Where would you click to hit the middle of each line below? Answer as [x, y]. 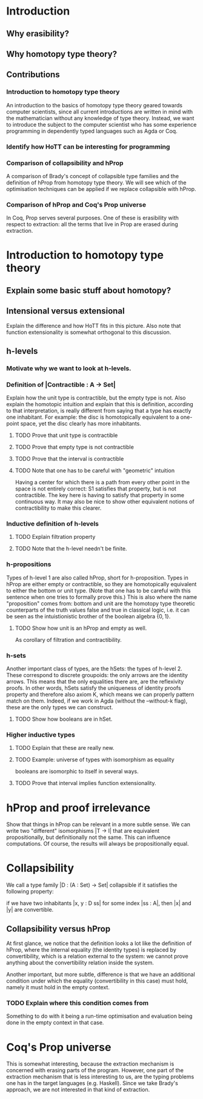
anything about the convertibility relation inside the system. [80, 963]
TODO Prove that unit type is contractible [66, 435]
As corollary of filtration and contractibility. [68, 640]
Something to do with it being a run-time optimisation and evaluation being [99, 1016]
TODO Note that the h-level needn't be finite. [71, 549]
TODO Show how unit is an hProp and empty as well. [81, 628]
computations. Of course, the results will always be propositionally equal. [98, 844]
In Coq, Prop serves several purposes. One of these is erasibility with [92, 218]
